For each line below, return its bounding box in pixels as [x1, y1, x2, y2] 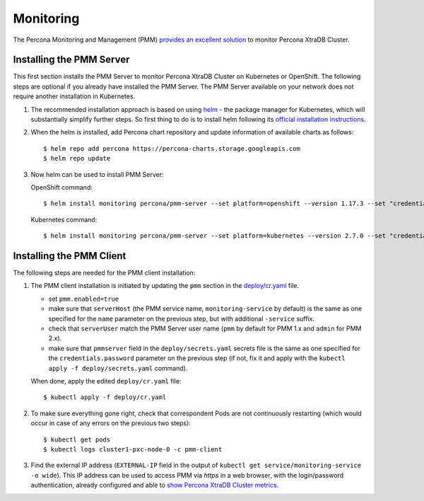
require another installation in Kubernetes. [13, 92, 136, 100]
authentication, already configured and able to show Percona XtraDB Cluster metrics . [30, 481, 279, 490]
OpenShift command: [30, 183, 93, 191]
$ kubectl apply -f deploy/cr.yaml [43, 393, 167, 401]
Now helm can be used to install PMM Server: [30, 170, 164, 178]
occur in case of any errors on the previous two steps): [30, 419, 191, 427]
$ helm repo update [43, 154, 111, 163]
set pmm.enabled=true [48, 294, 119, 303]
